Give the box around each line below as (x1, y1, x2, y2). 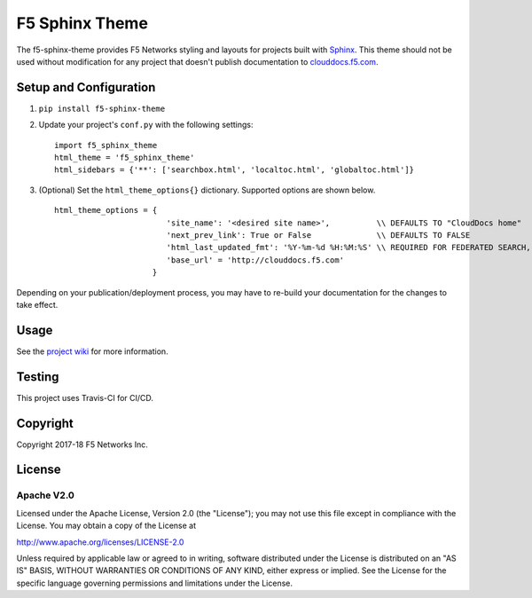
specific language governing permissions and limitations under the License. (16, 578, 293, 588)
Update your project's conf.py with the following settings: (38, 120, 254, 130)
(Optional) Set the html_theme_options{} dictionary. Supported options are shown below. (38, 185, 376, 195)
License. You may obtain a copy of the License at (16, 520, 197, 531)
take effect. (16, 299, 59, 310)
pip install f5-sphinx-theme (38, 103, 166, 114)
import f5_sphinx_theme (54, 140, 158, 150)
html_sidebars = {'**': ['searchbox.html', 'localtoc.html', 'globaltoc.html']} (54, 165, 415, 175)
